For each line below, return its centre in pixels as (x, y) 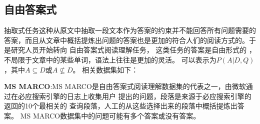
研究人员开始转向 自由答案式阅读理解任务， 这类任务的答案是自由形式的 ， (133, 50)
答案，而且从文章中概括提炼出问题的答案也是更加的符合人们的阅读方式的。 (126, 40)
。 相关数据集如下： (105, 69)
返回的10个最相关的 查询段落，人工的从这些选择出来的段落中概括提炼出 (121, 106)
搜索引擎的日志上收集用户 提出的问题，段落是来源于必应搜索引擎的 (141, 96)
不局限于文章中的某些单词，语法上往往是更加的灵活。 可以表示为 (110, 59)
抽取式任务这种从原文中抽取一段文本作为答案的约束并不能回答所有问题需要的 (130, 30)
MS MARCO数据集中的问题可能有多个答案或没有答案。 (110, 115)
